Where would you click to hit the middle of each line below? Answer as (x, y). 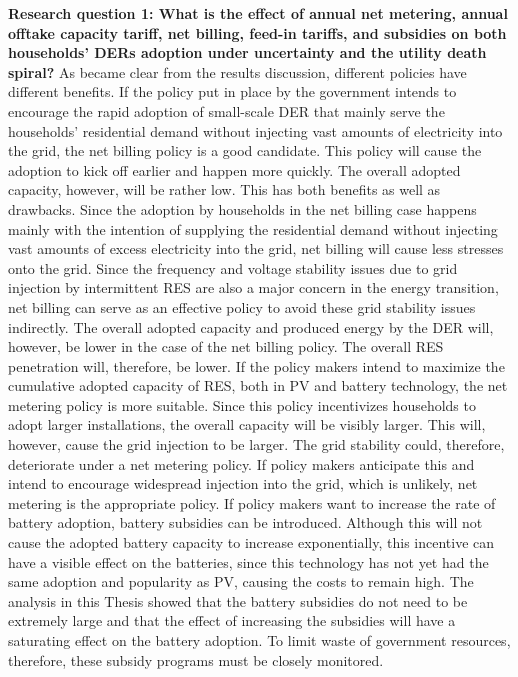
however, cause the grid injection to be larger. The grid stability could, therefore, (256, 444)
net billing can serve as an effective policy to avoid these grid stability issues (242, 306)
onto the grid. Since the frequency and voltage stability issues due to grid (233, 267)
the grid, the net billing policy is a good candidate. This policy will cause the (245, 150)
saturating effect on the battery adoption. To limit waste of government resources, (259, 640)
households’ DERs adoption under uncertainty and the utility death (247, 52)
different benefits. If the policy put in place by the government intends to (232, 91)
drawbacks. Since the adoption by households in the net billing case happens (242, 208)
